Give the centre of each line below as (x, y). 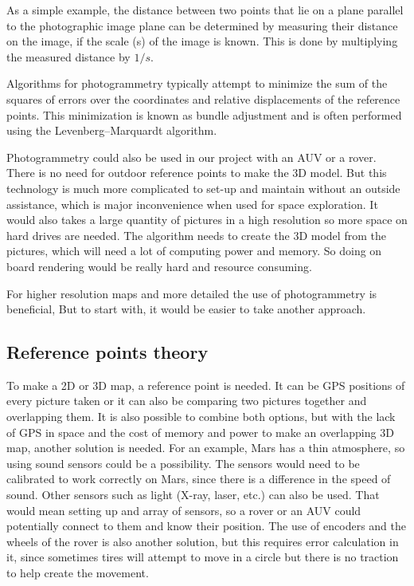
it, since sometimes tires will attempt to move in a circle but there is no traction (203, 557)
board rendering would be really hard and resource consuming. (159, 266)
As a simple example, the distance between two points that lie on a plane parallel (205, 10)
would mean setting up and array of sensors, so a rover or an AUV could (184, 510)
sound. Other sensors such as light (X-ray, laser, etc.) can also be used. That (193, 495)
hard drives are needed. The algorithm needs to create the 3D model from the (196, 235)
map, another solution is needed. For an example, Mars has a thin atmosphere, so (206, 448)
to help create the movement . (78, 573)
